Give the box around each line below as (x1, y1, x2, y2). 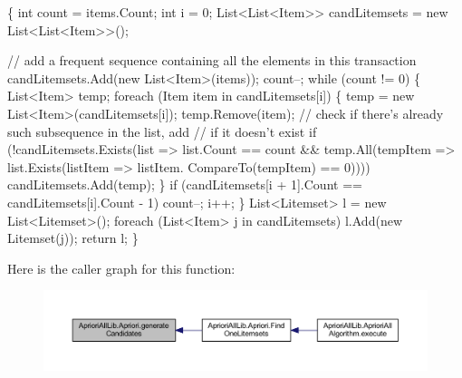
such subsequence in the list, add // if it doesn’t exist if (7, 121, 317, 141)
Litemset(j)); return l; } (7, 228, 139, 247)
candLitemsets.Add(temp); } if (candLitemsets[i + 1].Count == (7, 175, 362, 194)
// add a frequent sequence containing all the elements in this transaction (7, 51, 417, 70)
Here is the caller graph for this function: (7, 258, 236, 277)
